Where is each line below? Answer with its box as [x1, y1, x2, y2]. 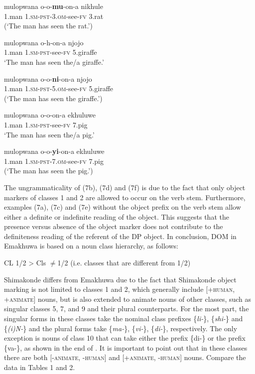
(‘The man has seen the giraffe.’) [4, 93, 103, 103]
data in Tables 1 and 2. [4, 362, 75, 372]
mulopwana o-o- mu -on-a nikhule [4, 1, 103, 11]
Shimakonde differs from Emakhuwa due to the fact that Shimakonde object [4, 274, 237, 284]
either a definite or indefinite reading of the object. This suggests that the [4, 211, 229, 222]
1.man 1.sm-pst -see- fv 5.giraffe [4, 47, 97, 57]
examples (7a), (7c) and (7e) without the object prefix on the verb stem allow [4, 202, 241, 212]
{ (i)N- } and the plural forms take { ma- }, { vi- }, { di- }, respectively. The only [4, 323, 238, 333]
